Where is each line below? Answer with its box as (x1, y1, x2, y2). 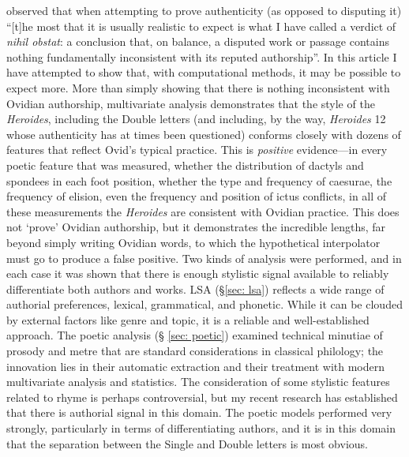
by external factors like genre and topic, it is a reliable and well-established (6, 311, 370, 328)
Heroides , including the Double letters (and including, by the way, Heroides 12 (6, 111, 386, 127)
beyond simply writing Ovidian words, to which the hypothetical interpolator (6, 234, 381, 250)
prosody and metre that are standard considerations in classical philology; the (6, 343, 384, 359)
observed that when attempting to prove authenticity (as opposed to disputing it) (6, 2, 402, 18)
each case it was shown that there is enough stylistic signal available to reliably (6, 265, 389, 282)
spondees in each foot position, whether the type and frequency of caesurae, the (6, 172, 392, 189)
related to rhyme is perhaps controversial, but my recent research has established (6, 388, 398, 405)
